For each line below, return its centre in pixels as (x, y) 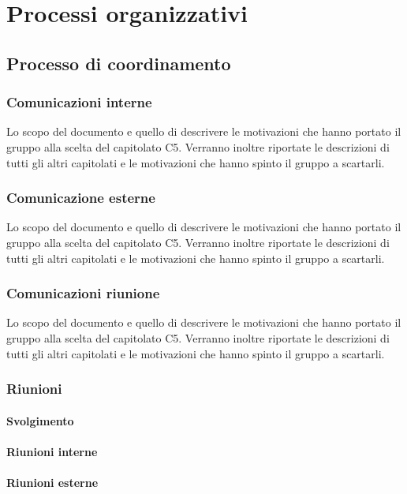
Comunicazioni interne (79, 102)
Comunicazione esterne (81, 198)
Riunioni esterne (52, 482)
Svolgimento (40, 420)
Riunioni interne (52, 451)
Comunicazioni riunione (83, 293)
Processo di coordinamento (119, 63)
